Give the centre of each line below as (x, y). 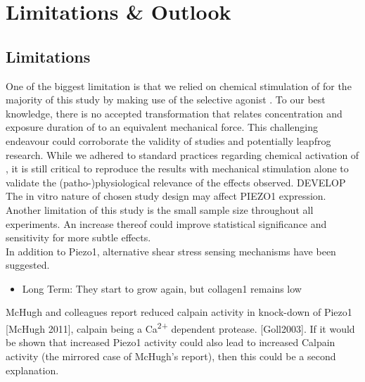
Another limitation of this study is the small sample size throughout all (160, 209)
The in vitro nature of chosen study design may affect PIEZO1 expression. (166, 196)
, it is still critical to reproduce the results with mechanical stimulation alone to (177, 168)
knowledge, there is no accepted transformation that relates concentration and (174, 113)
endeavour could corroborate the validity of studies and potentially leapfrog (168, 140)
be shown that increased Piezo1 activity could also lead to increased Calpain (171, 342)
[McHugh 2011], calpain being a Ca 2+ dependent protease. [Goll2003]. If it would (180, 327)
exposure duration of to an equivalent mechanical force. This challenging (162, 127)
